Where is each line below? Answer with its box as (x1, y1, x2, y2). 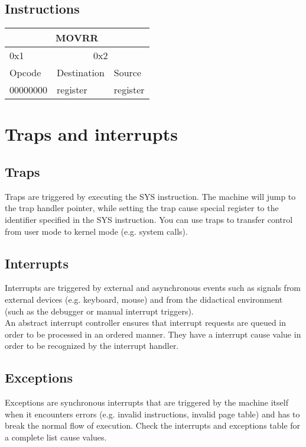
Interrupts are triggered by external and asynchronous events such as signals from (5, 281, 301, 294)
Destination (57, 66, 105, 80)
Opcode (9, 66, 41, 80)
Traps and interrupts (5, 122, 178, 146)
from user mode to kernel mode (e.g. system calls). (5, 225, 188, 237)
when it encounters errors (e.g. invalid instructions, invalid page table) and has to (5, 407, 300, 420)
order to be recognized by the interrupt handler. (5, 339, 179, 352)
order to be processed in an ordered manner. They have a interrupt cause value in (5, 328, 301, 340)
